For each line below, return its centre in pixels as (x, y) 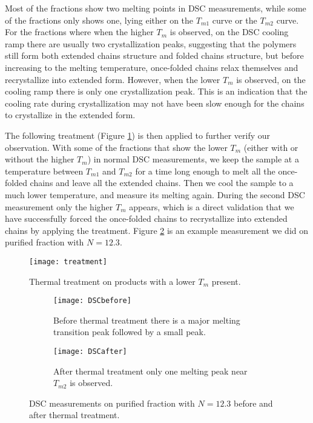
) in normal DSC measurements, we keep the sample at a (193, 159)
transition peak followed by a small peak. (130, 332)
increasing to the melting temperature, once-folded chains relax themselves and (152, 67)
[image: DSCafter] (90, 351)
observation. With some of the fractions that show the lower (116, 147)
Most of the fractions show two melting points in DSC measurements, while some (156, 8)
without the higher (40, 159)
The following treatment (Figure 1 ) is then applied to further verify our (138, 135)
